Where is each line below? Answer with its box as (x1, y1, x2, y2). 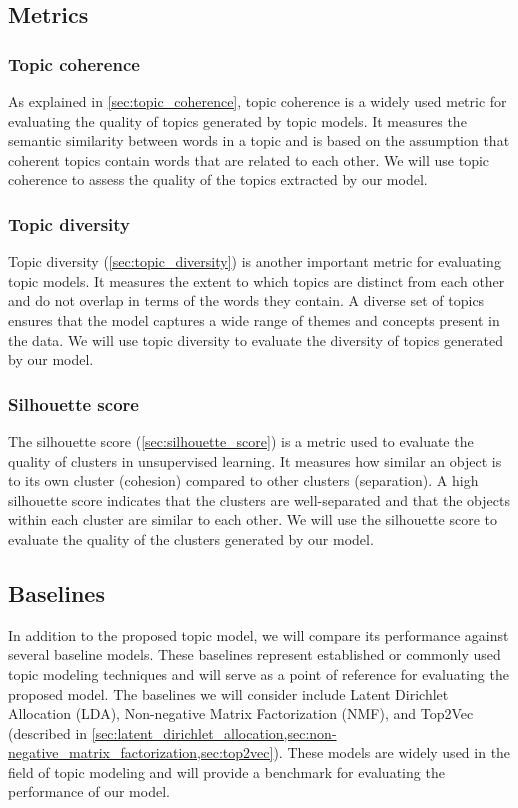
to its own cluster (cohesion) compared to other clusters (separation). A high (8, 470, 479, 491)
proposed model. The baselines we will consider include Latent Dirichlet (8, 683, 449, 704)
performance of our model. (8, 781, 170, 802)
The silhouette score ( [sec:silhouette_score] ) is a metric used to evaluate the (8, 430, 474, 451)
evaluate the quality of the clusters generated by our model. (8, 528, 374, 549)
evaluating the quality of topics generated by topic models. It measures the (8, 110, 467, 131)
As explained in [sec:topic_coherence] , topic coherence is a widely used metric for (8, 91, 507, 111)
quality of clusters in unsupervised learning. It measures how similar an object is (8, 450, 502, 471)
